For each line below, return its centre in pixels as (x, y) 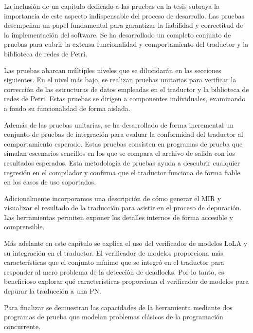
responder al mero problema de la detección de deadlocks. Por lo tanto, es (114, 271)
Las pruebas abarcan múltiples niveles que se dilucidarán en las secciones (113, 70)
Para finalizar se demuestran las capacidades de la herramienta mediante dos (118, 307)
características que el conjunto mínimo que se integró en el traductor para (114, 262)
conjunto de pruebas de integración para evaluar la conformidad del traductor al (124, 134)
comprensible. (24, 227)
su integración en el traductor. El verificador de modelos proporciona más (114, 252)
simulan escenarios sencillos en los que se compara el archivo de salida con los (119, 153)
